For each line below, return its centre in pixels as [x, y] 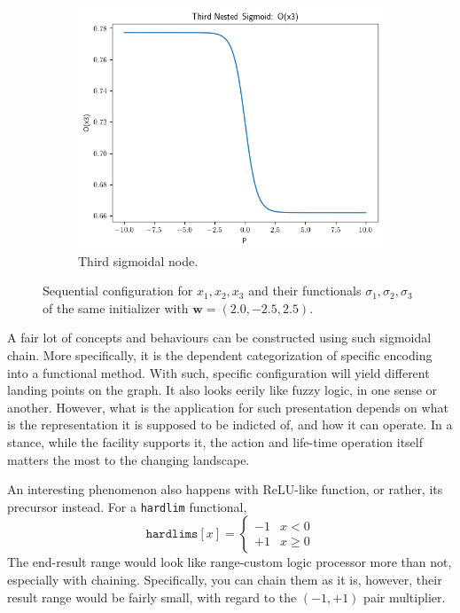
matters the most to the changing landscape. [129, 459]
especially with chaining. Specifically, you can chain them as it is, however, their [225, 580]
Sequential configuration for [118, 291]
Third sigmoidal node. [138, 260]
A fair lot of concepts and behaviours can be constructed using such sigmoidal [219, 338]
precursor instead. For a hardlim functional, [127, 506]
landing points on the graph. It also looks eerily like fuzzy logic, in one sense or [222, 390]
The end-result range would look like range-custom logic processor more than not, [230, 562]
